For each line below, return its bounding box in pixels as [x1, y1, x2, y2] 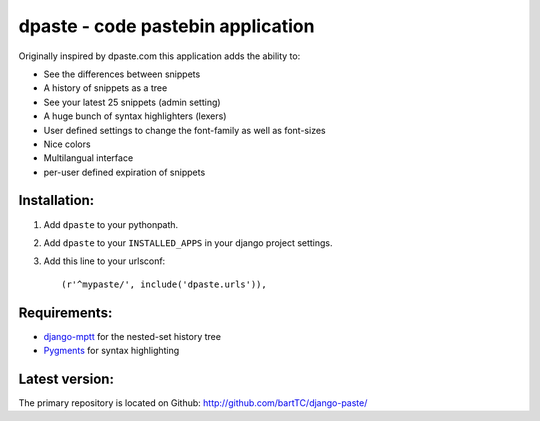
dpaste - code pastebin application [18, 15, 315, 37]
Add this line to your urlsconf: [43, 255, 166, 267]
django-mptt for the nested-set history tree [43, 330, 222, 342]
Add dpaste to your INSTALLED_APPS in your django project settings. [43, 236, 334, 249]
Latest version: [18, 370, 115, 387]
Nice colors [43, 138, 91, 150]
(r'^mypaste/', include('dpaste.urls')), [61, 278, 267, 290]
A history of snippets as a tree [43, 82, 168, 94]
